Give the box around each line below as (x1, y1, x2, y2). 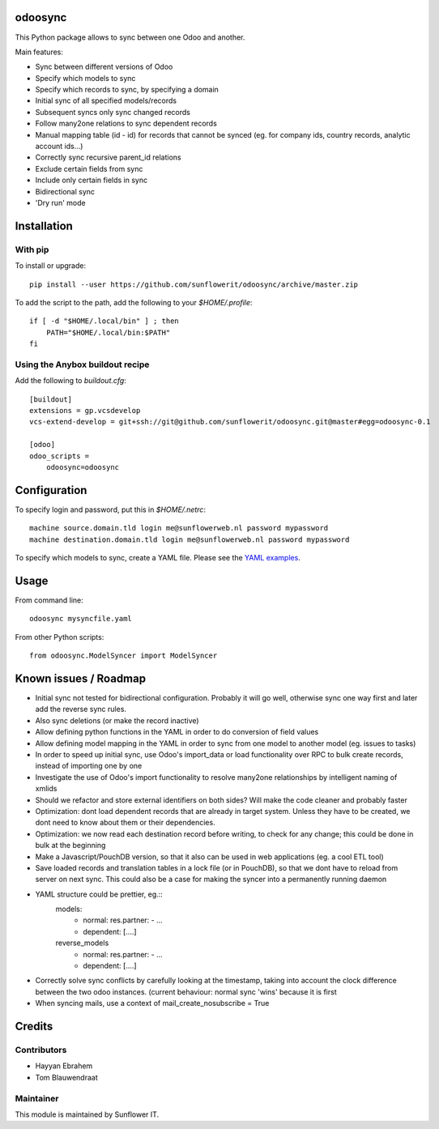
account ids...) (35, 142, 83, 151)
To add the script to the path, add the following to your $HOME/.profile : (15, 297, 253, 307)
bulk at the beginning (35, 841, 106, 850)
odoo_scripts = (29, 451, 90, 461)
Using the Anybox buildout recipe (15, 359, 150, 370)
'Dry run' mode (35, 198, 86, 207)
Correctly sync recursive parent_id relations (35, 152, 181, 162)
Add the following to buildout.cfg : (15, 376, 127, 386)
